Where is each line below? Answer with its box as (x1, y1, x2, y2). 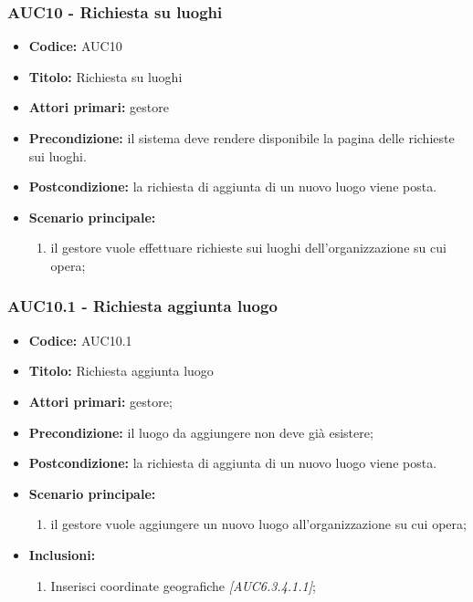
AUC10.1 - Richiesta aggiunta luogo (7, 295, 278, 317)
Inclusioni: (28, 545, 96, 564)
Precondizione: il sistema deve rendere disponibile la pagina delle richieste (28, 129, 455, 147)
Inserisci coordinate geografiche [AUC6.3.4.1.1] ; (50, 576, 316, 595)
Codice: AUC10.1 (28, 330, 132, 349)
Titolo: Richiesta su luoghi (28, 67, 183, 86)
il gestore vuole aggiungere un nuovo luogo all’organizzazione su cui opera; (50, 514, 467, 534)
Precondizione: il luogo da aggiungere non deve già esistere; (28, 422, 373, 441)
